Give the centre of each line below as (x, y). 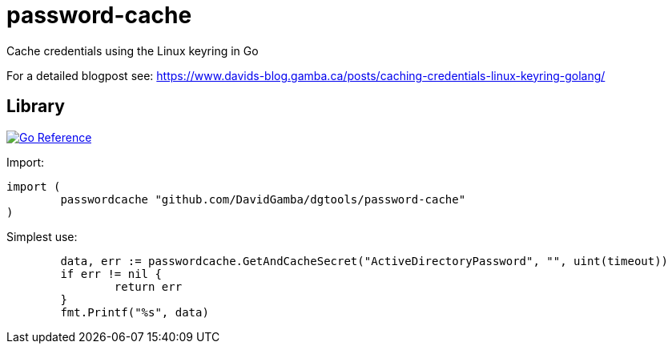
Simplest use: (42, 236)
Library (36, 107)
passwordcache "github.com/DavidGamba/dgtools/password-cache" (263, 199)
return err (148, 286)
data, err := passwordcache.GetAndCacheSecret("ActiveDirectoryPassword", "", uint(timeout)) (364, 261)
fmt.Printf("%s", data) (135, 312)
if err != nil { (111, 274)
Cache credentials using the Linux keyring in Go (133, 50)
